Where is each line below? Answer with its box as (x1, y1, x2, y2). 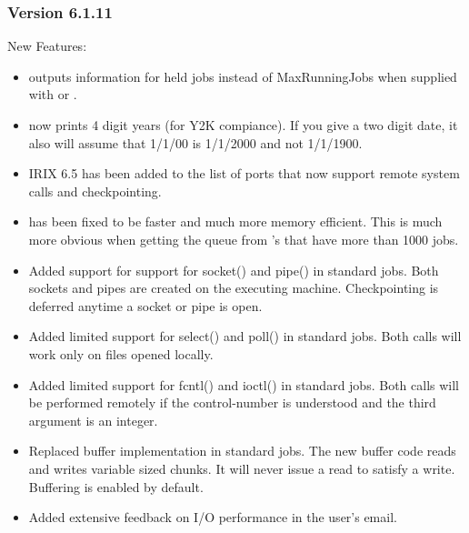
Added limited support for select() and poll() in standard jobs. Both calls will (28, 327, 462, 346)
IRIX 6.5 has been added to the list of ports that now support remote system (28, 164, 460, 183)
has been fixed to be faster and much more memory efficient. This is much (28, 212, 443, 231)
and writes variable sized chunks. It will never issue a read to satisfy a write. (28, 458, 455, 478)
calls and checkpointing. (28, 181, 162, 200)
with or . (28, 85, 77, 104)
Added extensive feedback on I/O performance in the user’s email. (28, 508, 397, 527)
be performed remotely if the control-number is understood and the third (28, 393, 436, 412)
